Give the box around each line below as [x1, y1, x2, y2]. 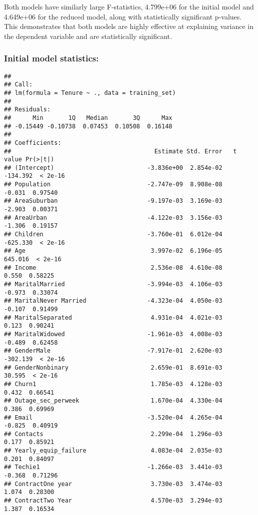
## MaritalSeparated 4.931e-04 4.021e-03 [4, 314, 222, 321]
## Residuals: [4, 106, 51, 113]
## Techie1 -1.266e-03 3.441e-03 [4, 464, 222, 471]
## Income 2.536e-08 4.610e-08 [4, 264, 222, 271]
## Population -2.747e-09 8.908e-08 [4, 181, 222, 188]
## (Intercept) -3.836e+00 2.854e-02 [4, 164, 222, 171]
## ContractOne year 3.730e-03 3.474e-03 [4, 480, 222, 488]
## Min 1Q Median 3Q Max [4, 114, 172, 121]
